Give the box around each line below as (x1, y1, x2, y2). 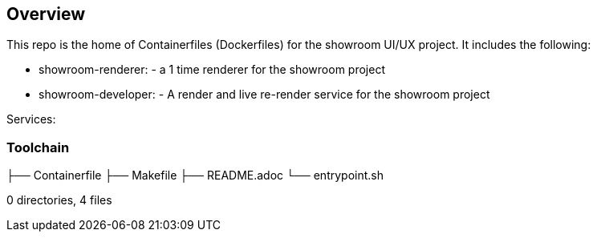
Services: (6, 112, 56, 127)
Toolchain (6, 139, 70, 155)
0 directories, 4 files (6, 193, 112, 208)
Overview (6, 4, 86, 24)
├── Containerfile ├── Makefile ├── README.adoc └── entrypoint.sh (6, 168, 384, 183)
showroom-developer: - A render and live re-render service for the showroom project (39, 87, 490, 102)
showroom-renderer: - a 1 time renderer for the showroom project (39, 63, 385, 77)
